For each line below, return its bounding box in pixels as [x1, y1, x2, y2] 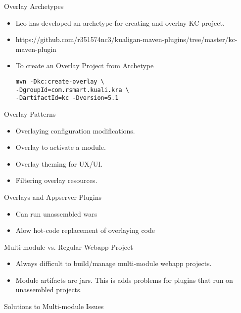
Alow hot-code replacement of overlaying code [15, 225, 155, 235]
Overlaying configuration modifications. [15, 125, 135, 135]
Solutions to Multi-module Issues [4, 301, 104, 312]
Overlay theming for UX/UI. [15, 158, 103, 169]
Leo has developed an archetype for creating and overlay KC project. [15, 17, 225, 28]
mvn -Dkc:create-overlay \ [15, 78, 104, 85]
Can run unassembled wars [15, 208, 97, 219]
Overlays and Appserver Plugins [4, 191, 101, 202]
